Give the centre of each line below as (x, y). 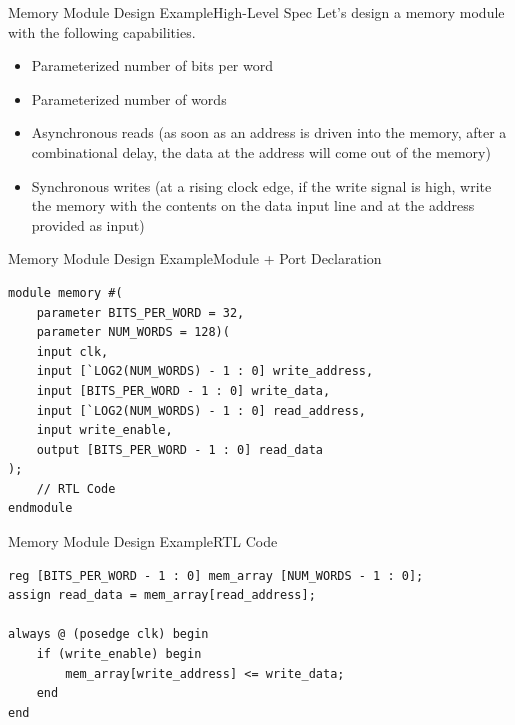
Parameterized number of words (129, 98)
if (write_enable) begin (119, 654)
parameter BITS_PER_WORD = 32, (140, 312)
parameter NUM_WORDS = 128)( (133, 332)
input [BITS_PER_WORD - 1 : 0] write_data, (183, 390)
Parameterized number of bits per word (152, 65)
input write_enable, (104, 430)
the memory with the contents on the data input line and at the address (253, 205)
